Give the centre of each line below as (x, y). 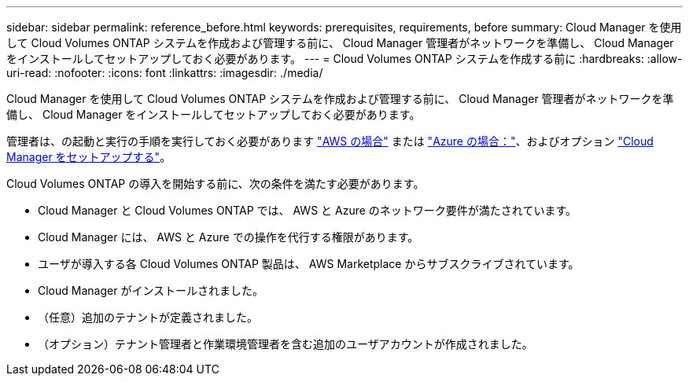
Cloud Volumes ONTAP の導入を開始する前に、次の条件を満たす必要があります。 (216, 184)
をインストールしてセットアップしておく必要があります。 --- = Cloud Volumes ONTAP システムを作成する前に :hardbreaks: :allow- (344, 59)
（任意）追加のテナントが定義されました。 (148, 317)
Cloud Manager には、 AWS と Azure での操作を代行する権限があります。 (228, 237)
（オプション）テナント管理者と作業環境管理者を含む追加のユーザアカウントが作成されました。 (286, 344)
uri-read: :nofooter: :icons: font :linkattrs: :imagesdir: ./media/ (165, 73)
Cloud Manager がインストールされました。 (151, 290)
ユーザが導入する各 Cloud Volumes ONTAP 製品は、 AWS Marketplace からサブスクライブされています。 (309, 264)
